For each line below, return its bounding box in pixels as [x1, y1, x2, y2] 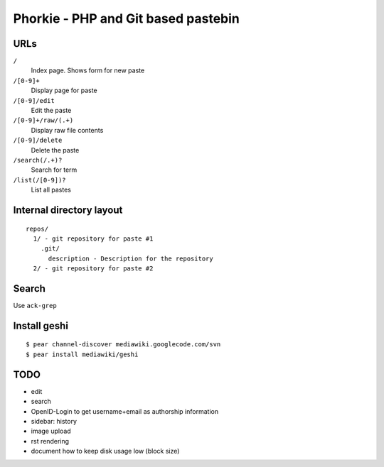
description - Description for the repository [48, 254, 213, 263]
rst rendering [31, 436, 70, 445]
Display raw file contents [31, 126, 104, 134]
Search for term [31, 165, 78, 174]
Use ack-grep [13, 302, 57, 310]
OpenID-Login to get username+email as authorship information [31, 407, 219, 415]
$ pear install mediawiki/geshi [26, 350, 139, 358]
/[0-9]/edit [13, 97, 55, 104]
